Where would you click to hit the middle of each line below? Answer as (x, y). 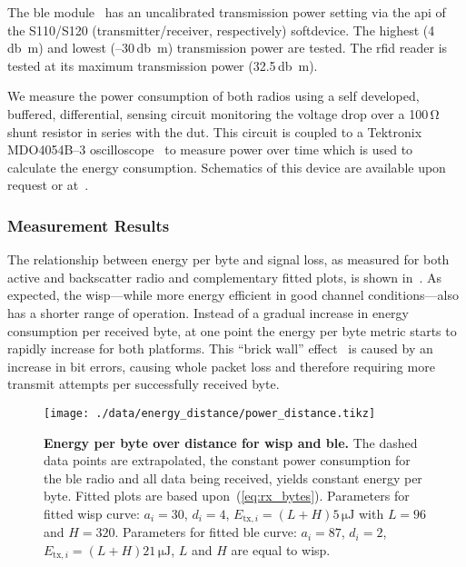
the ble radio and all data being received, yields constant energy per (233, 477)
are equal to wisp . (281, 549)
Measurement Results (89, 225)
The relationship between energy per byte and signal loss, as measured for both (228, 259)
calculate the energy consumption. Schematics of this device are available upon (227, 167)
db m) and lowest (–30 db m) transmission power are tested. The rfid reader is (228, 48)
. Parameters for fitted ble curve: (206, 532)
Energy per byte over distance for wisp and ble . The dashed (231, 442)
